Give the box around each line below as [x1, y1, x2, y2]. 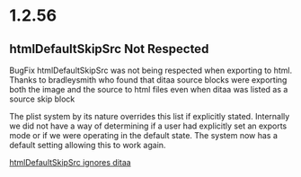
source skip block [9, 93, 75, 104]
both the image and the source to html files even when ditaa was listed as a [9, 84, 288, 94]
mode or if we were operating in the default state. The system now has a [9, 130, 279, 140]
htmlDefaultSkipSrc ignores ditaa [9, 157, 132, 167]
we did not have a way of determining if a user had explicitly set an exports [9, 120, 288, 131]
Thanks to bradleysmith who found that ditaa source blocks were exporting [9, 75, 288, 85]
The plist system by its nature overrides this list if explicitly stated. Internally [9, 111, 290, 121]
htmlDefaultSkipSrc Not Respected [9, 41, 209, 57]
